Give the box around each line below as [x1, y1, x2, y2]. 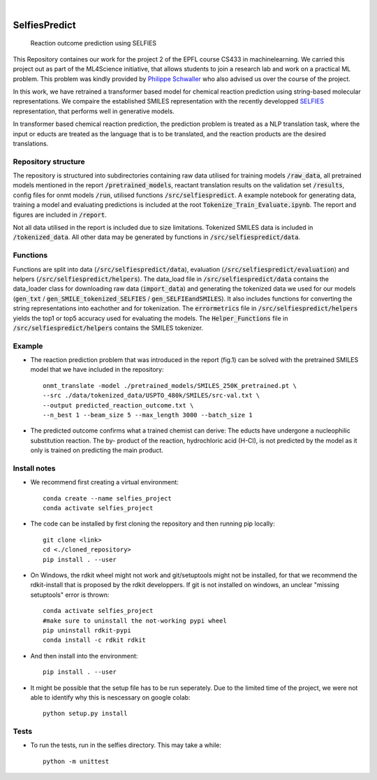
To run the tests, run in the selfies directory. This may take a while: [30, 741, 222, 749]
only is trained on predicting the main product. [30, 446, 163, 454]
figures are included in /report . [13, 210, 108, 219]
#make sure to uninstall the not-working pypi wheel [43, 616, 227, 625]
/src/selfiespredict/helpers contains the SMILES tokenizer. [13, 324, 204, 332]
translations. [13, 139, 49, 147]
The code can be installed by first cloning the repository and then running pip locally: [30, 519, 275, 528]
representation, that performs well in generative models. [13, 107, 175, 115]
